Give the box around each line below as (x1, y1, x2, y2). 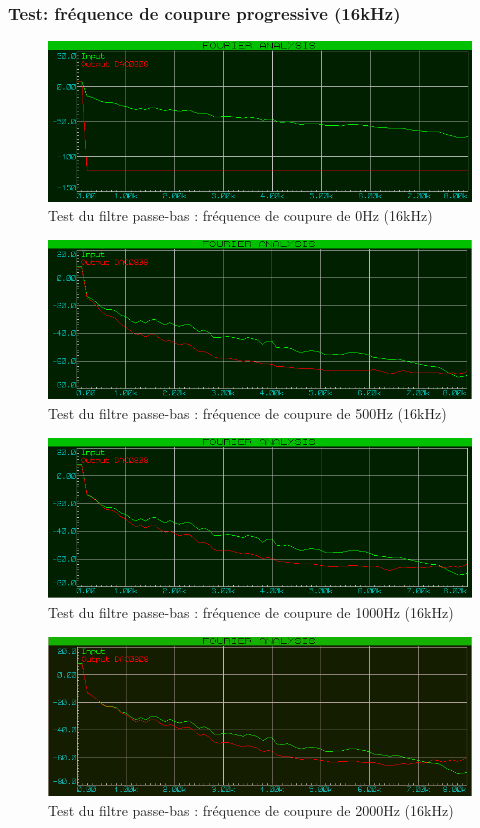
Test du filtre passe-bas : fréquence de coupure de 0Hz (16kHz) (48, 205, 433, 226)
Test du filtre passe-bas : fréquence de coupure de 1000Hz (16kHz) (48, 601, 454, 622)
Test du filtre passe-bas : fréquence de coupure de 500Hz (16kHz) (48, 402, 447, 423)
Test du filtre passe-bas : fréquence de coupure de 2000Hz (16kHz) (48, 799, 454, 820)
